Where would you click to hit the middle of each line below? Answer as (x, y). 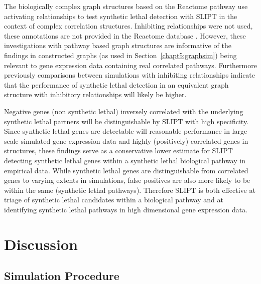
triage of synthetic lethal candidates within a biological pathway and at (114, 200)
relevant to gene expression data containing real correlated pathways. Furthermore (130, 65)
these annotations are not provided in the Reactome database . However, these (125, 35)
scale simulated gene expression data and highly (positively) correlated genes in (126, 140)
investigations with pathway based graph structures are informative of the (118, 45)
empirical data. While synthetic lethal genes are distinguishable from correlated (126, 170)
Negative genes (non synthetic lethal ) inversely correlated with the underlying (124, 111)
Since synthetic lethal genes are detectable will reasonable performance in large (126, 131)
